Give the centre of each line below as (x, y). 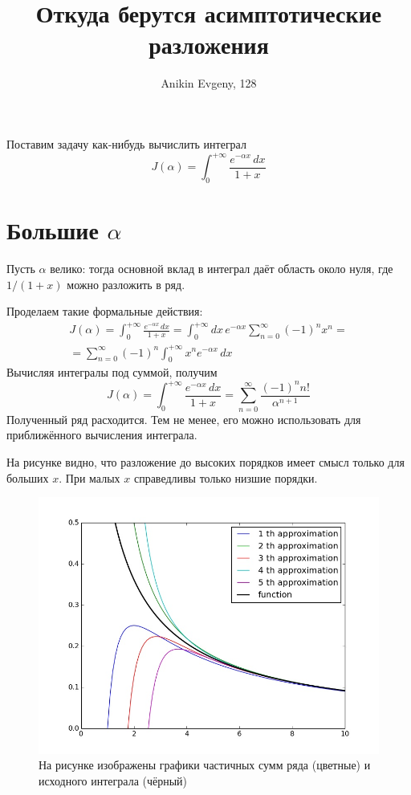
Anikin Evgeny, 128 (209, 83)
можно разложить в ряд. (126, 284)
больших (28, 477)
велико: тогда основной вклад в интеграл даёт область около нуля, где (222, 268)
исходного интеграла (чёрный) (113, 780)
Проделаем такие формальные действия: (105, 311)
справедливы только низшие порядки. (226, 477)
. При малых (90, 477)
